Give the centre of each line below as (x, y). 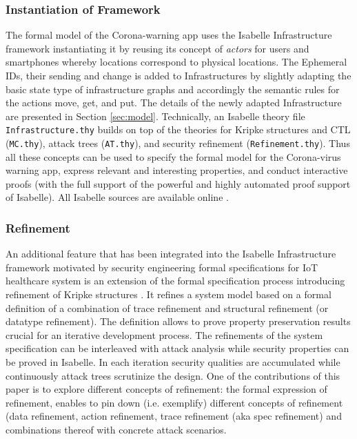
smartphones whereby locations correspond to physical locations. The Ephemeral (176, 62)
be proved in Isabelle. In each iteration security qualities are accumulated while (173, 362)
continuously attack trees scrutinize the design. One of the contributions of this (173, 375)
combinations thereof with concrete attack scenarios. (116, 429)
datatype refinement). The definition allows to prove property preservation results (178, 321)
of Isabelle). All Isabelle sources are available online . (117, 197)
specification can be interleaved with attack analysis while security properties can (177, 348)
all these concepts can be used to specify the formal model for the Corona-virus (173, 156)
